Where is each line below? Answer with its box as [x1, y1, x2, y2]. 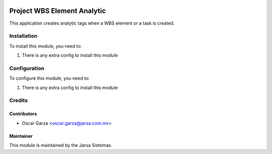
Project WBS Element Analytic [9, 7, 106, 15]
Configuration [9, 64, 45, 71]
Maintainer [9, 133, 33, 139]
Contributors [9, 111, 37, 117]
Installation [9, 33, 38, 40]
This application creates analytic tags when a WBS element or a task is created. [9, 20, 175, 26]
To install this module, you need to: [9, 43, 82, 49]
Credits [9, 97, 28, 104]
